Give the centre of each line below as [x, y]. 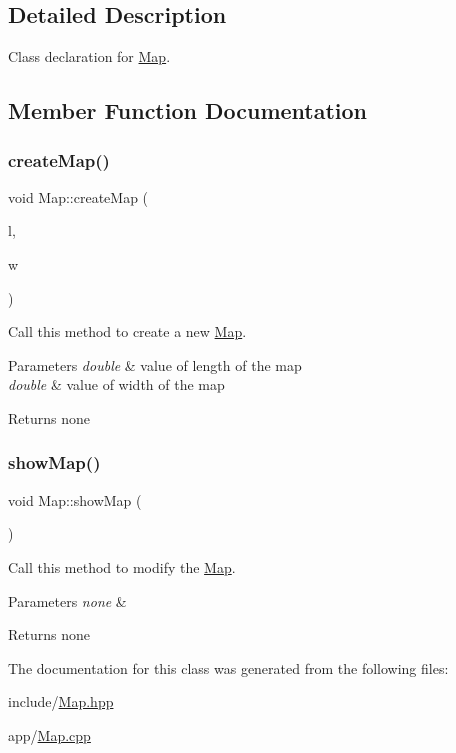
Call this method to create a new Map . [127, 331]
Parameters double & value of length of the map [155, 364]
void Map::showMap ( [75, 499]
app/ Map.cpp [49, 734]
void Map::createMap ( [78, 196]
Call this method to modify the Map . [122, 566]
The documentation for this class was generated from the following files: [228, 667]
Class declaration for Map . [89, 56]
